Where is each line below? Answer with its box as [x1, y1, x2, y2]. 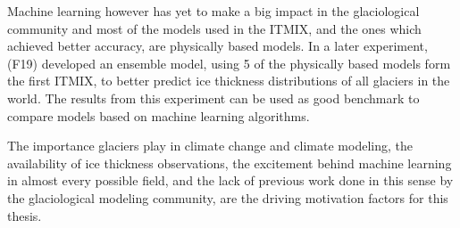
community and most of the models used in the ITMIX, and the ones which [7, 19, 422, 37]
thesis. [7, 206, 42, 224]
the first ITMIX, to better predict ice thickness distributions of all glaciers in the [7, 71, 450, 90]
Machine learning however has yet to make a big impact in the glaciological [7, 2, 420, 20]
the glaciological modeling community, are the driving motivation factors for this [7, 188, 448, 207]
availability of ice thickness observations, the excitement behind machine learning [7, 153, 452, 172]
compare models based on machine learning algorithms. [7, 106, 310, 125]
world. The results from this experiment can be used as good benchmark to [7, 88, 420, 107]
